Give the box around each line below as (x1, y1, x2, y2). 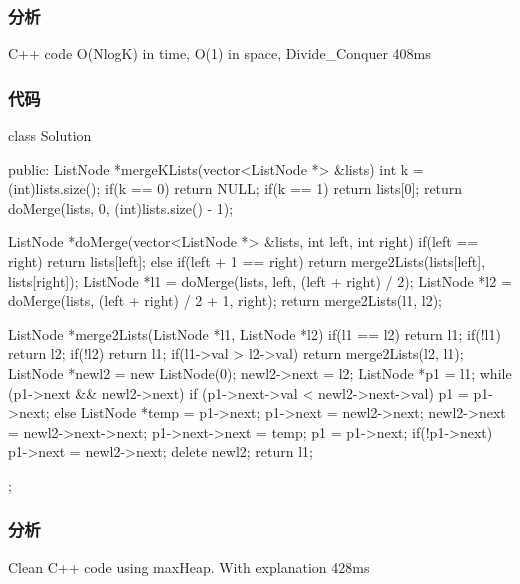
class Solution (8, 125, 92, 146)
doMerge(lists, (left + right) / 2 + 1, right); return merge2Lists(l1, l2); (8, 290, 442, 311)
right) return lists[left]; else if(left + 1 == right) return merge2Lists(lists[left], (8, 251, 486, 271)
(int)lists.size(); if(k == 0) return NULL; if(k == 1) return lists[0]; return (8, 178, 463, 199)
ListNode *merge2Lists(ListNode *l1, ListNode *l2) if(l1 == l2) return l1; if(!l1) (8, 323, 501, 344)
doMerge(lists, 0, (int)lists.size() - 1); (8, 197, 234, 218)
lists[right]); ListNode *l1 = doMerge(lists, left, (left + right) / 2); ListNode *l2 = (8, 270, 512, 291)
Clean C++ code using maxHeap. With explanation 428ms (8, 556, 370, 577)
